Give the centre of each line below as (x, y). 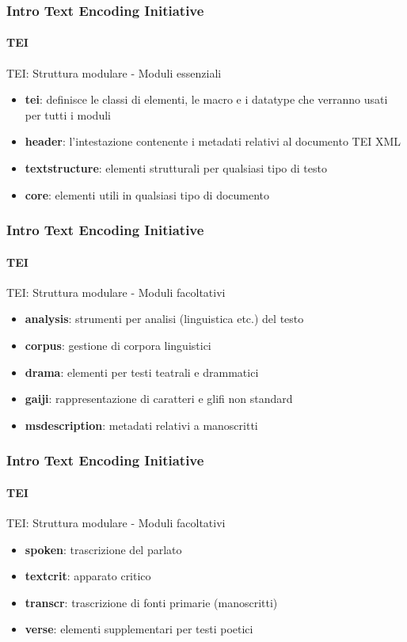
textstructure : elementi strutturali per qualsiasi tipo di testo (176, 168)
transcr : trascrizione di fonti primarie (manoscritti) (151, 602)
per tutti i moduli (68, 114)
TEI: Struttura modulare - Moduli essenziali (114, 72)
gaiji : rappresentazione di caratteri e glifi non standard (159, 399)
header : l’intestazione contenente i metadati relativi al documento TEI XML (213, 141)
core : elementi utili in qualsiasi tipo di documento (147, 194)
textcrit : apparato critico (88, 576)
